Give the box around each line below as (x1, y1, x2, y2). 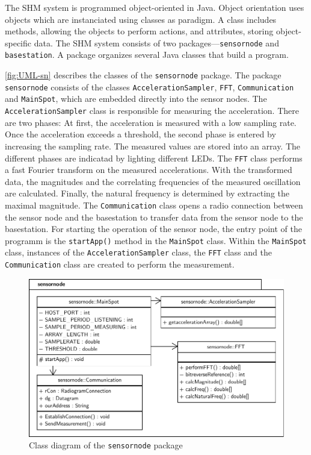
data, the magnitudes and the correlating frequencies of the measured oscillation (5, 175, 301, 187)
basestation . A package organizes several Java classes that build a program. (5, 48, 289, 61)
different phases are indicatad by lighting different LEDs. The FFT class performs (5, 151, 303, 164)
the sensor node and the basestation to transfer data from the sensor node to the (5, 210, 303, 223)
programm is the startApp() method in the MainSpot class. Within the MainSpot (5, 234, 307, 246)
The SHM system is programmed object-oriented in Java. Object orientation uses (5, 1, 304, 13)
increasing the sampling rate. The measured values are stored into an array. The (5, 139, 301, 152)
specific (5, 36, 32, 49)
